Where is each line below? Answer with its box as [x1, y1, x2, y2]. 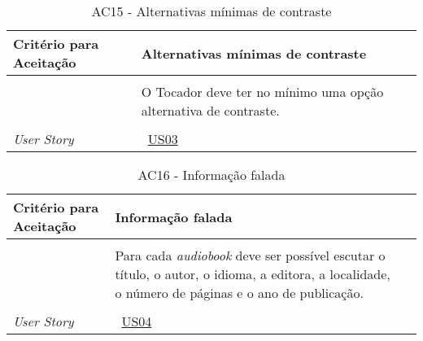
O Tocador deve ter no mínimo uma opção [141, 82, 384, 101]
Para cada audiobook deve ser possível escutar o [115, 246, 386, 264]
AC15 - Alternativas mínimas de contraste [91, 2, 332, 20]
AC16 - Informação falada [137, 165, 286, 184]
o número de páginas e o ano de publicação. [115, 283, 364, 302]
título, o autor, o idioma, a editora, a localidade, [115, 264, 390, 283]
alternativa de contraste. [141, 101, 280, 120]
